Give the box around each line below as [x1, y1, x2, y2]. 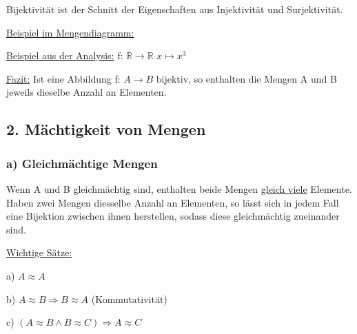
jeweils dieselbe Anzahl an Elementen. [6, 85, 167, 99]
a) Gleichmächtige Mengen [6, 154, 158, 171]
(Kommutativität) [91, 291, 167, 306]
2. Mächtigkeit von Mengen [6, 118, 206, 140]
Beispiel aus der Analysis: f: [6, 48, 123, 63]
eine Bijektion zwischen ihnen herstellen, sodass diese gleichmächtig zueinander [6, 209, 340, 223]
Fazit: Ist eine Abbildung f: [6, 71, 121, 85]
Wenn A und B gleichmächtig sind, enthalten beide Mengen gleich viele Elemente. [6, 181, 352, 196]
